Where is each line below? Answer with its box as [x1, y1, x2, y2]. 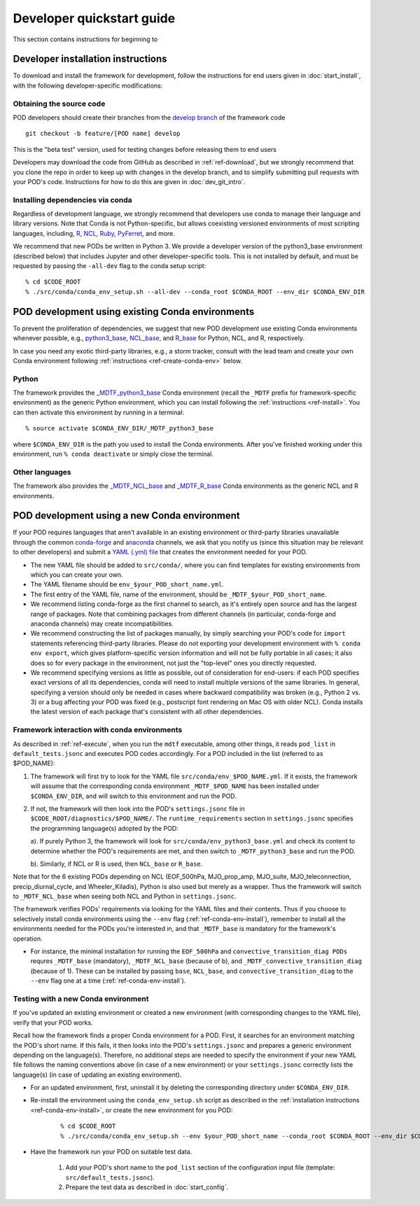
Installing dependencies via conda [13, 195, 132, 204]
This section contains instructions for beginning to [13, 35, 158, 43]
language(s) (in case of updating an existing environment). [13, 1070, 182, 1079]
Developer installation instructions [13, 53, 167, 65]
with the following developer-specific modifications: [13, 81, 163, 90]
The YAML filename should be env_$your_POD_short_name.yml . [30, 580, 224, 589]
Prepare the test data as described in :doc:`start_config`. [65, 1183, 229, 1191]
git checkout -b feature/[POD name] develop [25, 129, 181, 138]
